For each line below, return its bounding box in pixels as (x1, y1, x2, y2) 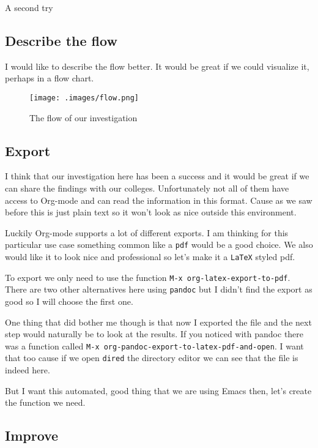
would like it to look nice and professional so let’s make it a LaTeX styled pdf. (5, 250, 295, 263)
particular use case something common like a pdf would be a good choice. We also (5, 238, 313, 251)
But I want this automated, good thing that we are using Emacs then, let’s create (5, 384, 312, 397)
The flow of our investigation (29, 111, 138, 124)
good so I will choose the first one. (5, 295, 133, 308)
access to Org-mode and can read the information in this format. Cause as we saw (5, 193, 312, 206)
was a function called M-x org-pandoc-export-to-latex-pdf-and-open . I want (5, 339, 304, 352)
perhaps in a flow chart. (5, 72, 94, 84)
